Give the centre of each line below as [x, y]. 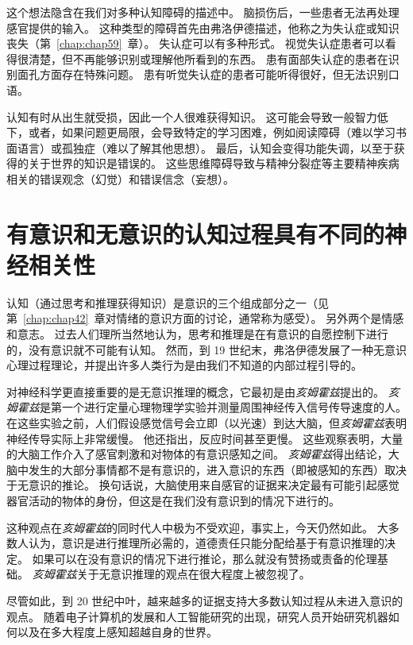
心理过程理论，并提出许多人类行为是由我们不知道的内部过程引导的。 [184, 365]
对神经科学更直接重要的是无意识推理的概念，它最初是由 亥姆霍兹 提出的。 [195, 391]
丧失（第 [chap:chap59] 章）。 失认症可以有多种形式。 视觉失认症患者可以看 [201, 43]
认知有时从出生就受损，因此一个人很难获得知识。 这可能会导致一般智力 [192, 116]
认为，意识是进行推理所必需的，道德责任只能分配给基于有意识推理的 [206, 543]
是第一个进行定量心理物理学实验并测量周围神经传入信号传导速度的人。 [223, 407]
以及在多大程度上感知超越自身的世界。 [117, 632]
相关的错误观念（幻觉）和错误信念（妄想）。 [120, 178]
